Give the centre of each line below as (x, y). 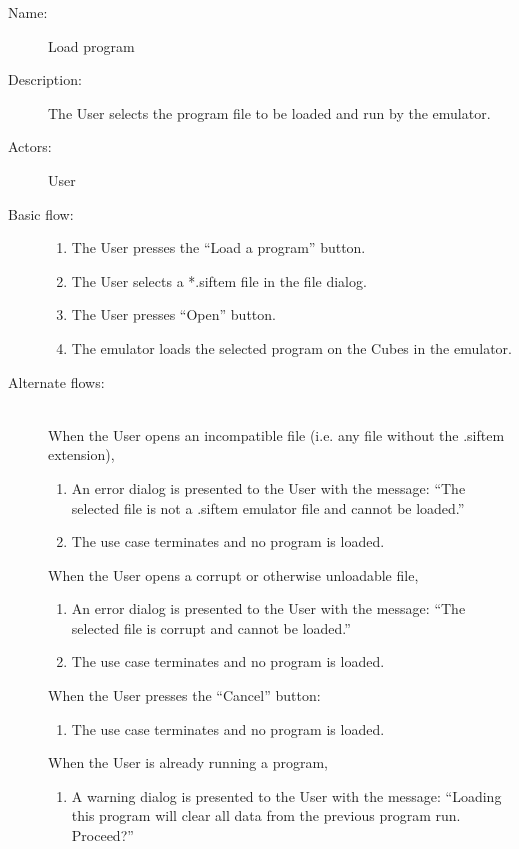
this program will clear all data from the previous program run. (266, 815)
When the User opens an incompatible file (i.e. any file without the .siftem (276, 434)
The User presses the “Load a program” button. (218, 247)
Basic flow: (41, 213)
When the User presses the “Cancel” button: (184, 695)
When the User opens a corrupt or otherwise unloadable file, (233, 574)
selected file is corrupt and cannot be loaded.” (211, 627)
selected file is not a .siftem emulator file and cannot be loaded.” (268, 507)
